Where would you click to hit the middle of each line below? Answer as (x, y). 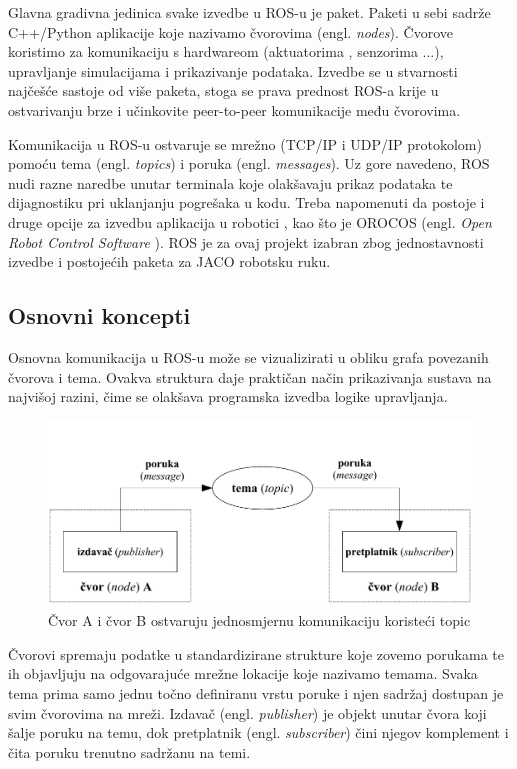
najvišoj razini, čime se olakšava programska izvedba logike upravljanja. (228, 396)
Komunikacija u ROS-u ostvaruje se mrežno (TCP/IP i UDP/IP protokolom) (245, 143)
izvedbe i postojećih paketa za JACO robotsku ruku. (169, 261)
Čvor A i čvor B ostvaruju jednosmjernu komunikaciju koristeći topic (259, 620)
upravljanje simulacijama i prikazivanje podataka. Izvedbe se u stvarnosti (233, 70)
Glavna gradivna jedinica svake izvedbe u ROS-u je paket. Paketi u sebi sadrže (249, 12)
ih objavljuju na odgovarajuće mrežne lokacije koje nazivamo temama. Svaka (243, 673)
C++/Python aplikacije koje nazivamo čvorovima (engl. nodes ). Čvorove (230, 31)
